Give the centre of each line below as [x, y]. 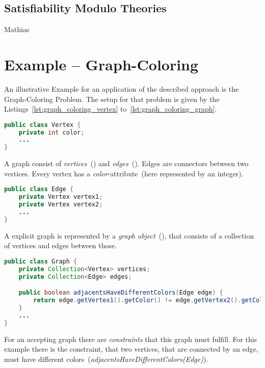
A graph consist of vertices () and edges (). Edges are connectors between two [126, 163]
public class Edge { [39, 189]
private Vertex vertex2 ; [61, 205]
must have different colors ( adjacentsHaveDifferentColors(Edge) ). [106, 359]
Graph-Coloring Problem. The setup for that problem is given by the [112, 99]
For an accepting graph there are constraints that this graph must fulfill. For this [131, 339]
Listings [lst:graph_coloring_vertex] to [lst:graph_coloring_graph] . [111, 109]
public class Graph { [41, 261]
